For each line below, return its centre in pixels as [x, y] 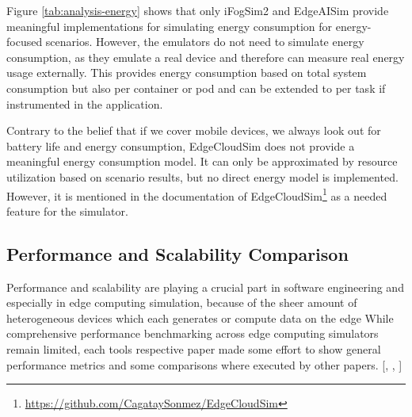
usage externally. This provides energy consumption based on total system [187, 73]
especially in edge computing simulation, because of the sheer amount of [182, 302]
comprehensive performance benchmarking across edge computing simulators [193, 333]
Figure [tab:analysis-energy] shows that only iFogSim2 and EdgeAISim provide [198, 10]
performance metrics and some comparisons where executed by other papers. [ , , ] [204, 364]
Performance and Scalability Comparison [177, 253]
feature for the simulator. [67, 210]
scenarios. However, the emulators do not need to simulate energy [205, 42]
